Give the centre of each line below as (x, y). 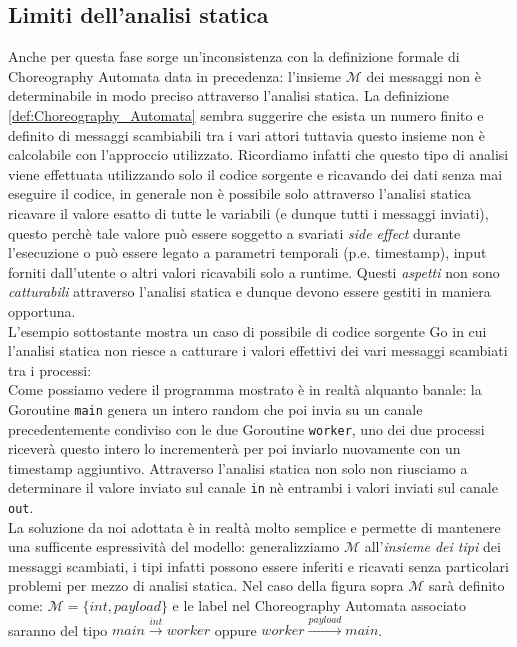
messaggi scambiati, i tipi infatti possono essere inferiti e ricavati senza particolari (258, 565)
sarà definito (466, 585)
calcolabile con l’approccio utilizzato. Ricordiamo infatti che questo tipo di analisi (258, 154)
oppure (235, 629)
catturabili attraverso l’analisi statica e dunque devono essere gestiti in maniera (249, 291)
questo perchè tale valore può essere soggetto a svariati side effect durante (234, 232)
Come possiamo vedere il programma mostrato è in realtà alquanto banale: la (245, 389)
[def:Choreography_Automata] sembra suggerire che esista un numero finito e (246, 114)
